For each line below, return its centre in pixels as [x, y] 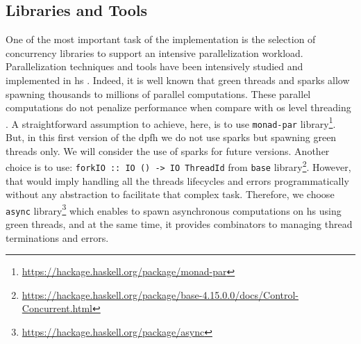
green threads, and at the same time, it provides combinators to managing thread [179, 224]
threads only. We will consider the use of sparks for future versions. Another [168, 150]
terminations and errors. [57, 237]
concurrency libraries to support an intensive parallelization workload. [154, 52]
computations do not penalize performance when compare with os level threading [178, 107]
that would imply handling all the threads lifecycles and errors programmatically [177, 180]
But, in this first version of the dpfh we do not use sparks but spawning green [171, 137]
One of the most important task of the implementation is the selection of [161, 39]
